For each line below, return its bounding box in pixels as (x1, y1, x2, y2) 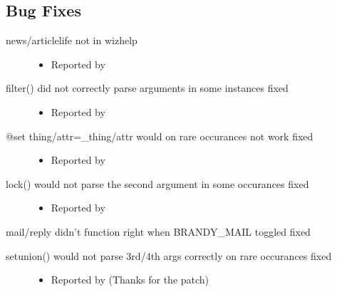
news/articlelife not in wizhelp (6, 33, 138, 48)
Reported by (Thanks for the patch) (51, 272, 209, 287)
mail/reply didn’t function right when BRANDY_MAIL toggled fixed (6, 224, 311, 239)
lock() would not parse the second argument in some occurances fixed (6, 176, 309, 191)
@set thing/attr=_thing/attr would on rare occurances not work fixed (6, 128, 313, 143)
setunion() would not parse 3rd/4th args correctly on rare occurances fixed (6, 248, 332, 263)
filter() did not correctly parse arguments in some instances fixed (6, 80, 289, 95)
